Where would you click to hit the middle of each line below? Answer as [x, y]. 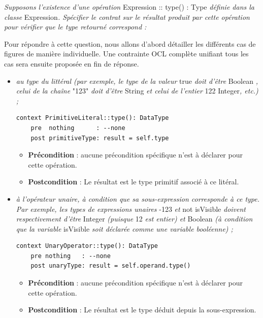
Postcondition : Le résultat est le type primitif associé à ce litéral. [134, 182]
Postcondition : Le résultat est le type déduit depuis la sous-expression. [142, 310]
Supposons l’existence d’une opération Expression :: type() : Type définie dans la [129, 7]
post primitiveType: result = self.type [100, 138]
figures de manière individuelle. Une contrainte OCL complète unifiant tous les [126, 54]
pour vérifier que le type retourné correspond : [75, 27]
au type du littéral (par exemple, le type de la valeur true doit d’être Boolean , [137, 81]
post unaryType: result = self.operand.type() [111, 266]
